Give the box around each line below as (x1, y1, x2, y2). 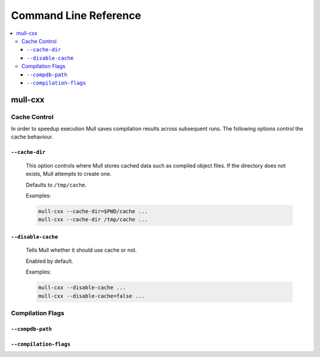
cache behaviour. (11, 133, 53, 140)
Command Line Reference (11, 9, 142, 22)
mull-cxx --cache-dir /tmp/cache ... (38, 216, 148, 223)
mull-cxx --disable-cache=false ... (38, 292, 145, 299)
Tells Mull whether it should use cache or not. (25, 246, 137, 254)
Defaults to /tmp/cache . (25, 181, 87, 188)
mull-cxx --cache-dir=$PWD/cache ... (38, 208, 148, 214)
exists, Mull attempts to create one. (25, 171, 112, 178)
